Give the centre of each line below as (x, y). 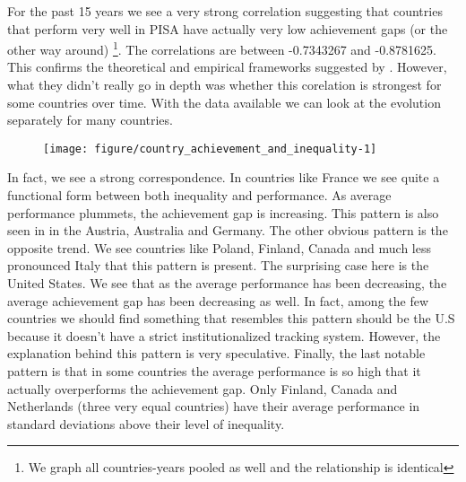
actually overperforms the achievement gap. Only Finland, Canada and (203, 388)
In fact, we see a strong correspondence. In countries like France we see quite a (224, 177)
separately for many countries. (90, 120)
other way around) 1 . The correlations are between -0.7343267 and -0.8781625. (222, 48)
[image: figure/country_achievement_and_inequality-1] (210, 149)
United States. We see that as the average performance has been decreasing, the (227, 283)
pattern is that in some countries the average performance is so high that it (214, 371)
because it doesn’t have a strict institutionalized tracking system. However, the (224, 335)
